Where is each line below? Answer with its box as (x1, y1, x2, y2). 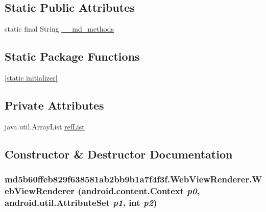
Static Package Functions (5, 48, 140, 64)
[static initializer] (5, 72, 58, 83)
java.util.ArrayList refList (5, 121, 85, 131)
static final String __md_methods (5, 23, 114, 34)
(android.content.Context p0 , (78, 184, 200, 197)
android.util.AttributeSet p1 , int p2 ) (5, 196, 157, 208)
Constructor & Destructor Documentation (5, 146, 233, 162)
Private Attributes (5, 97, 104, 113)
